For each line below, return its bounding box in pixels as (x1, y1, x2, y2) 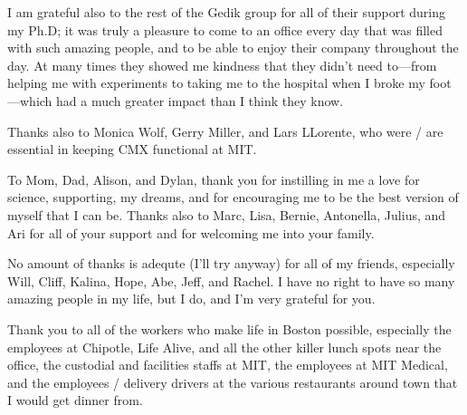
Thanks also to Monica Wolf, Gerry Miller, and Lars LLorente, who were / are (7, 121, 443, 140)
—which (7, 91, 52, 110)
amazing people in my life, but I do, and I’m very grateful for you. (7, 289, 376, 308)
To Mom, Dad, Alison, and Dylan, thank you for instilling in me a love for (7, 169, 420, 188)
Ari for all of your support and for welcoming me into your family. (7, 223, 375, 242)
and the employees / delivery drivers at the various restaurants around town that (7, 372, 458, 391)
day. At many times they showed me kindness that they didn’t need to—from (7, 55, 437, 74)
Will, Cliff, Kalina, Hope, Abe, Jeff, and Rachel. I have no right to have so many (7, 271, 455, 290)
